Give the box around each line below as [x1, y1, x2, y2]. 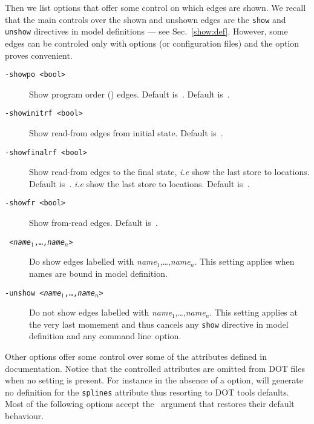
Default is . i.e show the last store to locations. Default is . [29, 177, 250, 190]
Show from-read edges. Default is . [29, 216, 158, 229]
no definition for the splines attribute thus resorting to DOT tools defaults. [5, 385, 289, 398]
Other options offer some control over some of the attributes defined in [5, 350, 267, 363]
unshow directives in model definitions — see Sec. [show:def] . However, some [5, 25, 288, 38]
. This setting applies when [194, 255, 295, 268]
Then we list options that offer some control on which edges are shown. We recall [5, 1, 306, 13]
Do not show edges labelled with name [29, 306, 172, 319]
